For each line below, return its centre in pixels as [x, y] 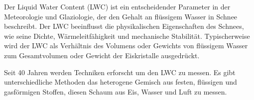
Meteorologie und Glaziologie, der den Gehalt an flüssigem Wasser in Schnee [121, 16]
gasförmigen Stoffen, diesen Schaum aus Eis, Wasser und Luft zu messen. [116, 91]
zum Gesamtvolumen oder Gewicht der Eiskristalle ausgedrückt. [102, 55]
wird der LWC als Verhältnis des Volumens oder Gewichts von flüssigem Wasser [126, 46]
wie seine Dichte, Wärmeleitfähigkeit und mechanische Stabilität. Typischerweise [127, 36]
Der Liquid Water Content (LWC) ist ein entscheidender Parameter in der [117, 6]
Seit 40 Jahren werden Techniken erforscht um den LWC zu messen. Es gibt [120, 72]
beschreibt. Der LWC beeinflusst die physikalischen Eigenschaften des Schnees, [124, 26]
